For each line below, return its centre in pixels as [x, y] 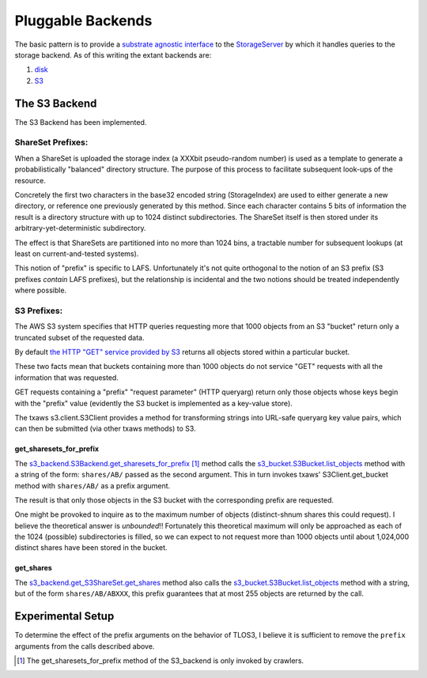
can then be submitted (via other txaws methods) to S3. [106, 429]
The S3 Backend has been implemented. [81, 122]
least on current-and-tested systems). [77, 254]
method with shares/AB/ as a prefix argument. [93, 485]
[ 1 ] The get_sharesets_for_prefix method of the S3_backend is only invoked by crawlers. [161, 661]
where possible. [41, 290]
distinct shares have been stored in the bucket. [91, 548]
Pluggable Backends [83, 21]
